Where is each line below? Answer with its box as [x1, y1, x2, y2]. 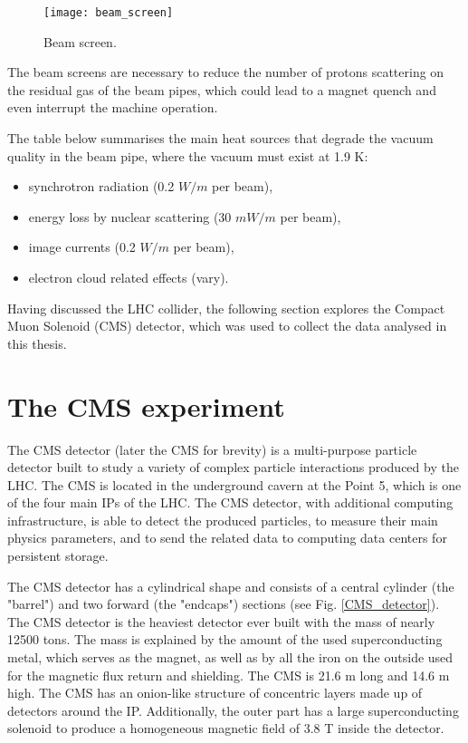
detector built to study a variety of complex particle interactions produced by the [7, 458, 459, 477]
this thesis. [7, 333, 67, 352]
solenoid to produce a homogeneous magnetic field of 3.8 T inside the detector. [7, 719, 444, 738]
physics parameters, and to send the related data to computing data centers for [7, 528, 447, 547]
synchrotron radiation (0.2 [28, 177, 175, 196]
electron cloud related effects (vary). [28, 268, 229, 286]
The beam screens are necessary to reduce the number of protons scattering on [7, 63, 444, 82]
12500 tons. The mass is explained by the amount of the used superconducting [7, 630, 443, 649]
